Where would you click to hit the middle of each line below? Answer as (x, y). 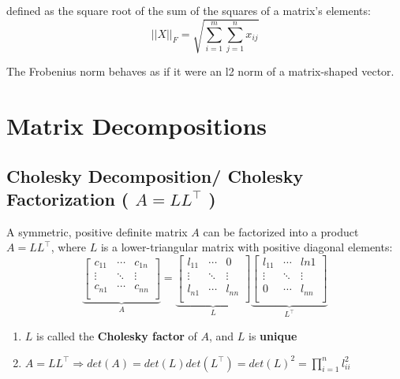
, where (69, 247)
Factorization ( (68, 198)
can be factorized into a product (281, 231)
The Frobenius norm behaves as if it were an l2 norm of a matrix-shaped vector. (200, 71)
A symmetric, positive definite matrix (97, 231)
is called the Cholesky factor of (117, 335)
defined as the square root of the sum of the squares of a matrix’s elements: (189, 10)
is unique (273, 335)
